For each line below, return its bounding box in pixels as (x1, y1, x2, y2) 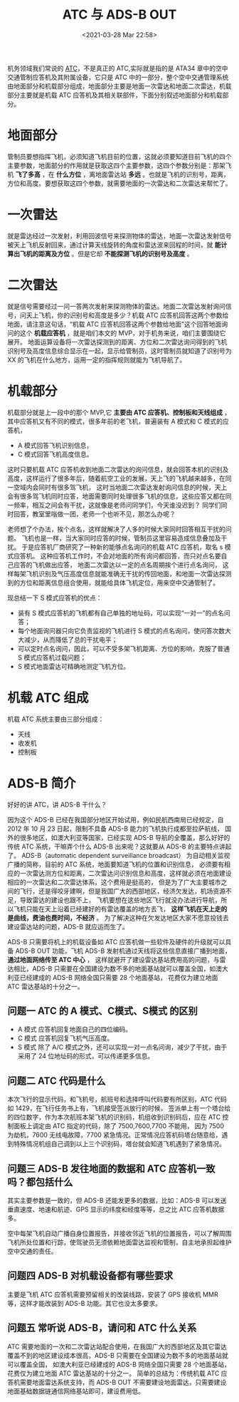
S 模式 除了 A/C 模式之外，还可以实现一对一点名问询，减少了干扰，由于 (17, 1043, 228, 1052)
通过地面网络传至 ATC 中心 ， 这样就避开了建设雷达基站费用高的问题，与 (7, 955, 220, 963)
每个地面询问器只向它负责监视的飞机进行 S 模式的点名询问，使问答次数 (17, 626, 225, 635)
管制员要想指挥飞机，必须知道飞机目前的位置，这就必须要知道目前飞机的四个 (7, 152, 232, 160)
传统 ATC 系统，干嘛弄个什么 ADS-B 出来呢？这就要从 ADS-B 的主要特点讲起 (7, 842, 232, 851)
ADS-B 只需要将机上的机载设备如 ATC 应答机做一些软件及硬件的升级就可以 (7, 937, 225, 946)
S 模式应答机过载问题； (17, 653, 87, 662)
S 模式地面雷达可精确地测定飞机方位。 (17, 662, 130, 670)
